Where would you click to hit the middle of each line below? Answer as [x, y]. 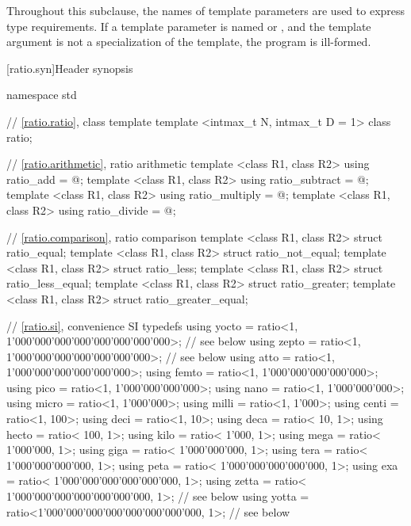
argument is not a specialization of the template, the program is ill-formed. [189, 42]
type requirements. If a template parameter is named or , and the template [189, 26]
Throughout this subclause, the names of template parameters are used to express [206, 10]
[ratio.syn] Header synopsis [70, 68]
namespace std [42, 95]
